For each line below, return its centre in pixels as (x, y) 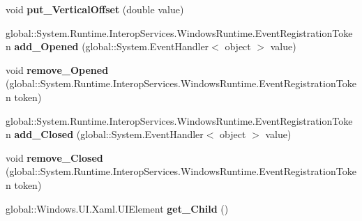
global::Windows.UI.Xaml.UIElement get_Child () (117, 208)
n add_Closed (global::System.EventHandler (105, 134)
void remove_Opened (57, 69)
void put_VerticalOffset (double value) (95, 9)
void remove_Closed (54, 157)
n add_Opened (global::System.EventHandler (107, 46)
